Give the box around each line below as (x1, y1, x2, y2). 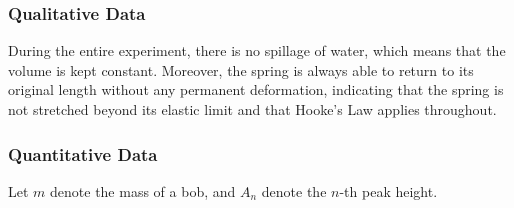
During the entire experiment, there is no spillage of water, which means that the (8, 40, 506, 61)
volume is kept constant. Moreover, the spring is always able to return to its (8, 59, 474, 80)
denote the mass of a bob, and (50, 180, 236, 201)
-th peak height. (339, 180, 438, 201)
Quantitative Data (8, 141, 158, 166)
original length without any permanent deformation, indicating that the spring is (8, 79, 504, 100)
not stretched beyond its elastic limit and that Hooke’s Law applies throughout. (8, 99, 497, 119)
